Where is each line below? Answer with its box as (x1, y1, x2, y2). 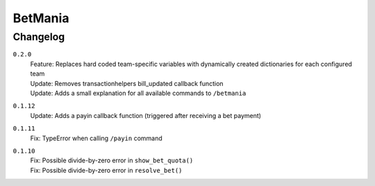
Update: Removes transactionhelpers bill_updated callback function (30, 79, 224, 87)
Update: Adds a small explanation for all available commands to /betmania (30, 89, 247, 97)
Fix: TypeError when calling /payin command (30, 134, 162, 142)
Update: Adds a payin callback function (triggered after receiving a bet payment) (30, 111, 262, 119)
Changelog (12, 31, 65, 43)
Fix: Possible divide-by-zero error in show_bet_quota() (30, 156, 194, 164)
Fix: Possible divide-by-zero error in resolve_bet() (30, 166, 183, 174)
